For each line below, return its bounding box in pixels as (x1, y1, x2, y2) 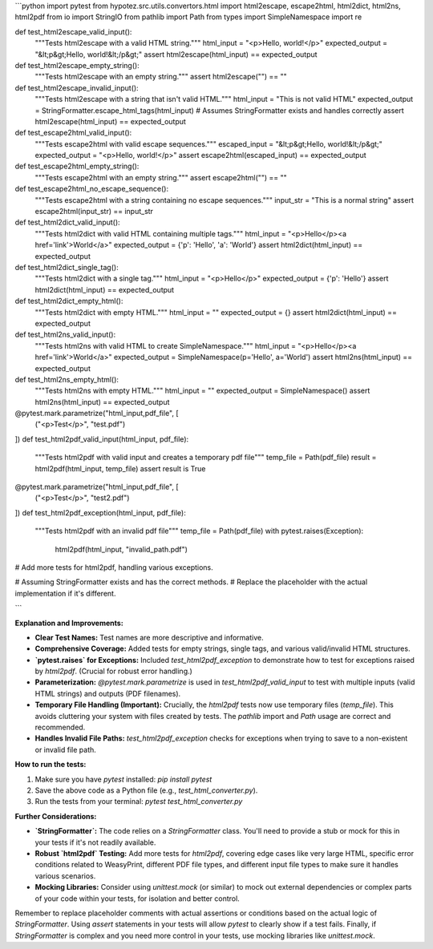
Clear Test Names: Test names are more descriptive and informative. (34, 632, 264, 642)
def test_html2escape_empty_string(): (14, 60, 140, 70)
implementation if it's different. (14, 588, 116, 598)
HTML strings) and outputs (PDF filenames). (34, 689, 181, 698)
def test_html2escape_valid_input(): (14, 26, 132, 36)
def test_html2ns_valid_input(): (14, 329, 116, 340)
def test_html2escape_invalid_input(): (14, 83, 140, 92)
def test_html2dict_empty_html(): (14, 297, 123, 306)
